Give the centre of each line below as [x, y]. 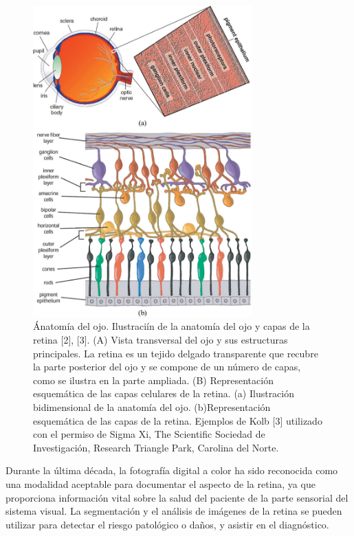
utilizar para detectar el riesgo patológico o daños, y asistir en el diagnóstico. [167, 524]
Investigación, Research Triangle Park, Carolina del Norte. [156, 447]
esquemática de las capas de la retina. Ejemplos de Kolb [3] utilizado [178, 420]
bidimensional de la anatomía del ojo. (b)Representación [152, 407]
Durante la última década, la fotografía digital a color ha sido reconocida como [172, 470]
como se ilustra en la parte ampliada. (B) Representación [153, 380]
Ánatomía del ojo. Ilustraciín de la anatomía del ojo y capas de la [172, 326]
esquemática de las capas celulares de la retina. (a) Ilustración [164, 393]
